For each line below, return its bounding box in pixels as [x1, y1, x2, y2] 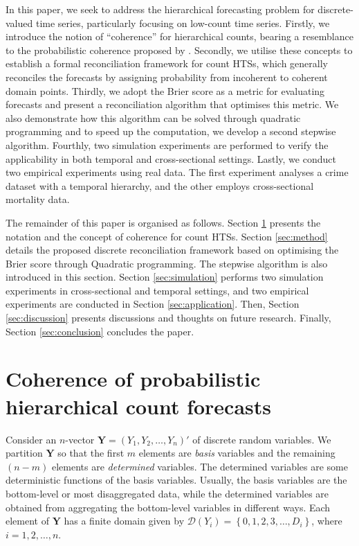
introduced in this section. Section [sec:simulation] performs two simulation [6, 270, 324, 284]
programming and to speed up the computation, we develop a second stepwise [6, 124, 336, 139]
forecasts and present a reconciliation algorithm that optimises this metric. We [6, 97, 339, 112]
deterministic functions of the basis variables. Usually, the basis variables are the [6, 473, 347, 487]
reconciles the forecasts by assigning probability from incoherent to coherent [6, 69, 328, 84]
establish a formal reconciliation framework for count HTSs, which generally [6, 56, 328, 71]
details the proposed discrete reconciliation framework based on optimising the [6, 243, 339, 257]
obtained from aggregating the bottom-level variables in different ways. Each [6, 500, 331, 514]
